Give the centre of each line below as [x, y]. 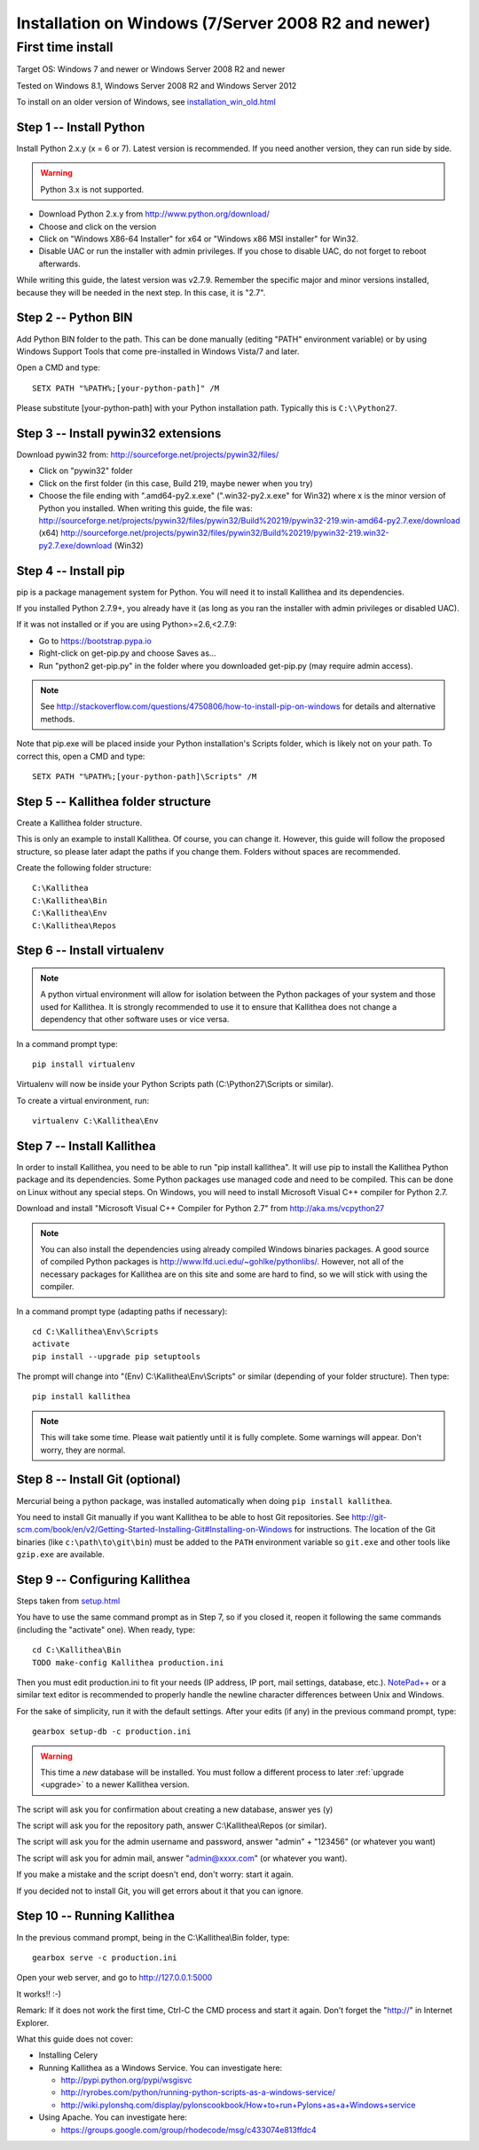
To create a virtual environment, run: [83, 1100]
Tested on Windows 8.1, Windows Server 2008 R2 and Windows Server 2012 [157, 85]
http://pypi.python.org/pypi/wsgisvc [126, 2080]
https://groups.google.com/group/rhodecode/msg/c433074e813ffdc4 [188, 2130]
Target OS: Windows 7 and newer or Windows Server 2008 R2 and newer [151, 69]
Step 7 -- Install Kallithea [86, 1146]
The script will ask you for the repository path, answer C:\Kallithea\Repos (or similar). [172, 1826]
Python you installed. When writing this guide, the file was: [145, 508]
